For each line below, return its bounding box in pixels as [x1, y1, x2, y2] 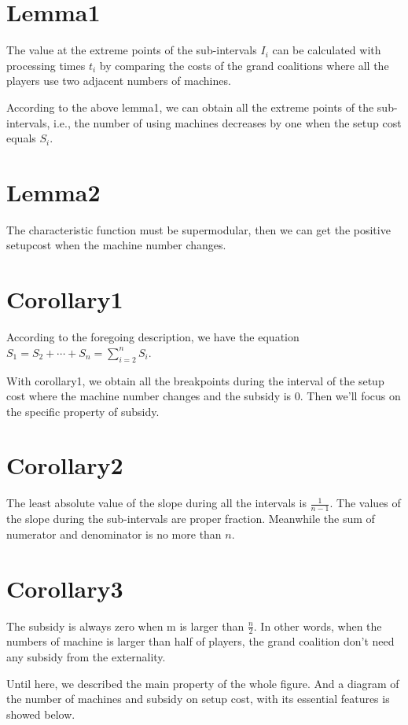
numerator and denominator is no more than [6, 525, 222, 542]
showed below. [6, 705, 75, 722]
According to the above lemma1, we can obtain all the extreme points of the [6, 98, 374, 115]
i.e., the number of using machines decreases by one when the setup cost [53, 114, 402, 131]
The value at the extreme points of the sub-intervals [6, 42, 257, 58]
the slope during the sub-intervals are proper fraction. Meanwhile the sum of [6, 510, 375, 527]
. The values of [329, 495, 401, 511]
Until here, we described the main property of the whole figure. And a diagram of [6, 675, 399, 691]
